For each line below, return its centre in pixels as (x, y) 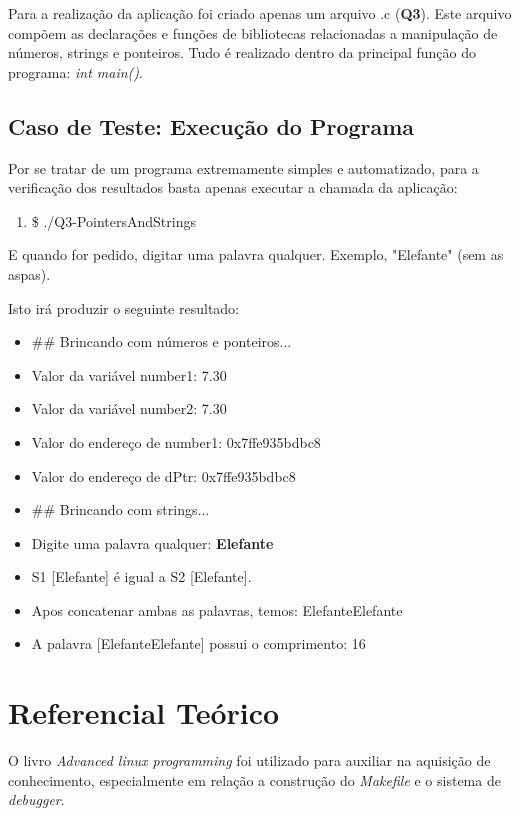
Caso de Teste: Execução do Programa (211, 125)
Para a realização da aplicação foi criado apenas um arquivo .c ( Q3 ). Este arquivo (260, 13)
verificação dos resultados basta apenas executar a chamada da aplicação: (233, 187)
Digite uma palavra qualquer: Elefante (152, 542)
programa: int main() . (75, 71)
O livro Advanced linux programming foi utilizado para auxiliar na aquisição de (249, 760)
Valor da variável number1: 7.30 (129, 374)
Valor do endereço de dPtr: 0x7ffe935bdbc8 (163, 475)
